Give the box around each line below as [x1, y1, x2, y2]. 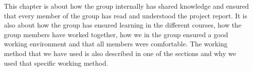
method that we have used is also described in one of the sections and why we [4, 48, 236, 58]
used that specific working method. [4, 57, 108, 68]
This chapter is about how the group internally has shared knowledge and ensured [4, 1, 249, 11]
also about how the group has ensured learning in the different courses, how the [4, 20, 241, 30]
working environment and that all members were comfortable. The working [4, 39, 228, 49]
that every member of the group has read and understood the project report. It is [4, 10, 247, 20]
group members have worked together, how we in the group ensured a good [4, 29, 228, 39]
